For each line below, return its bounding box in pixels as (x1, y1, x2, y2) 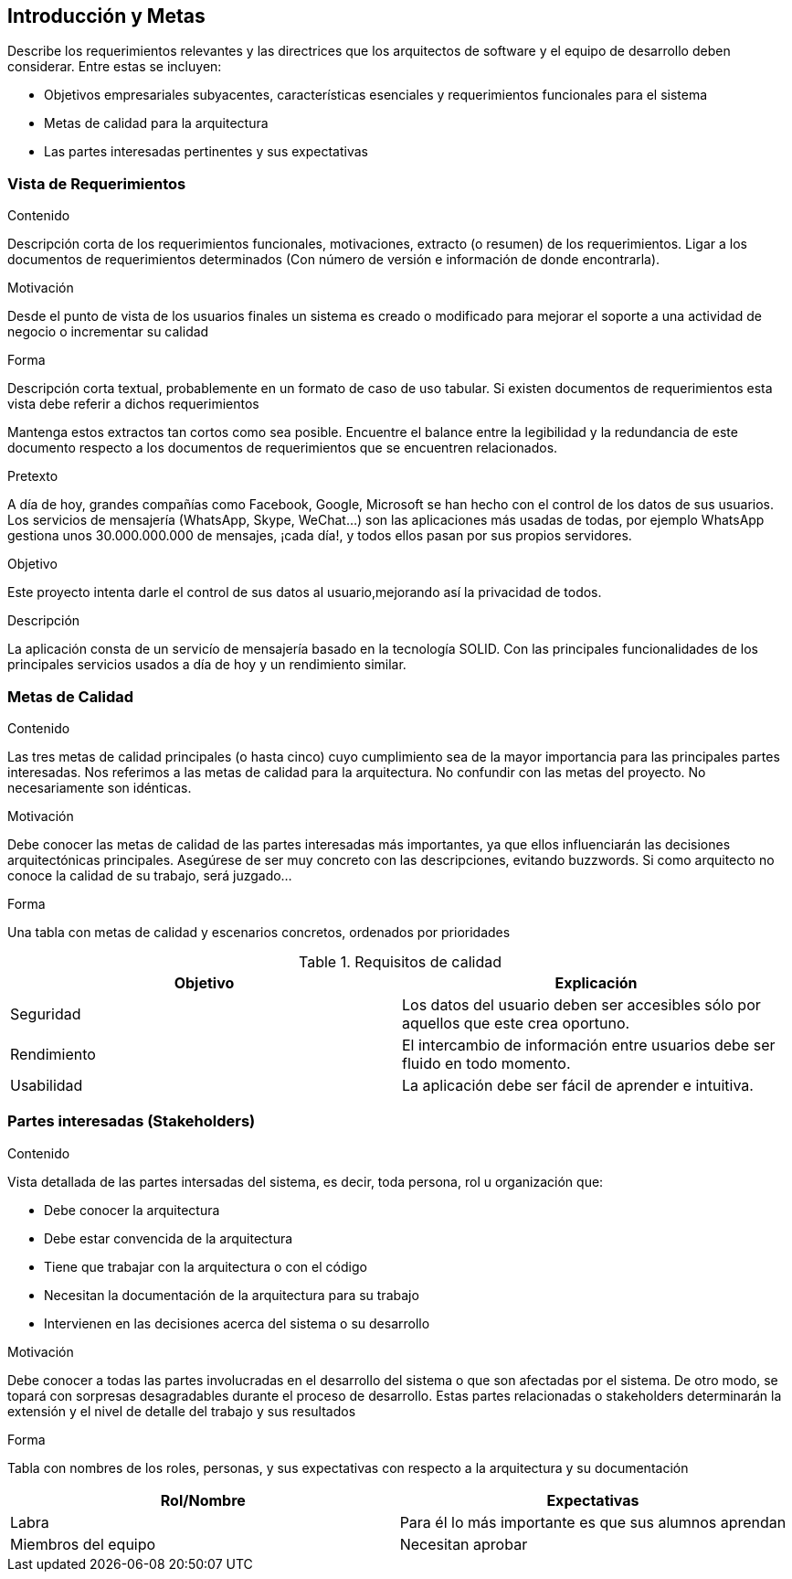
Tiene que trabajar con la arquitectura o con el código (44, 1258, 367, 1275)
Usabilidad (10, 1075, 83, 1094)
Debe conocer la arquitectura (44, 1201, 220, 1218)
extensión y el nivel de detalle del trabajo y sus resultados (7, 1403, 356, 1419)
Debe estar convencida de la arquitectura (44, 1230, 293, 1246)
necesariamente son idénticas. (7, 779, 192, 795)
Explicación (554, 973, 638, 992)
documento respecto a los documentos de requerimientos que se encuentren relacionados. (7, 440, 558, 456)
